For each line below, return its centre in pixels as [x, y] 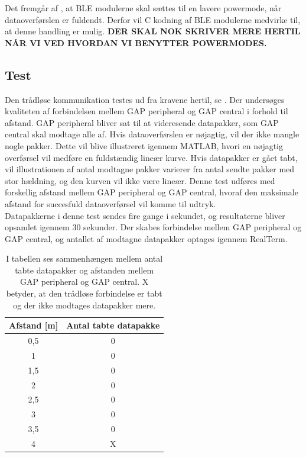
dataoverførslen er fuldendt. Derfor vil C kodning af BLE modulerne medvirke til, [153, 19]
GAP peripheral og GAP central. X [84, 281]
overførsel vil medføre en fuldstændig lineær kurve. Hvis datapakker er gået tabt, [151, 157]
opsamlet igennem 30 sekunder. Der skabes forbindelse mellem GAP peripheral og [153, 227]
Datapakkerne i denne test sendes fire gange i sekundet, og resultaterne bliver [145, 215]
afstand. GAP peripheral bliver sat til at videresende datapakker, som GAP [142, 122]
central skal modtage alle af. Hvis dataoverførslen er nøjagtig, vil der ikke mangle [152, 134]
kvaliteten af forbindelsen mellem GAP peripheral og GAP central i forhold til [147, 111]
